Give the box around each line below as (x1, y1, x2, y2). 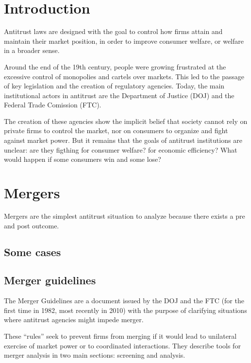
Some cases (4, 244, 61, 259)
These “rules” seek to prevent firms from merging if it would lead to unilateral (4, 330, 237, 341)
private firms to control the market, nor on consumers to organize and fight (4, 125, 228, 136)
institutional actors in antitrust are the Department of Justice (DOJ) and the (4, 90, 234, 100)
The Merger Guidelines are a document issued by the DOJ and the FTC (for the (4, 295, 244, 306)
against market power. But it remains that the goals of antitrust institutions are (4, 135, 242, 145)
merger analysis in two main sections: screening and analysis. (4, 350, 185, 360)
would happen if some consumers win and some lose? (4, 154, 161, 164)
